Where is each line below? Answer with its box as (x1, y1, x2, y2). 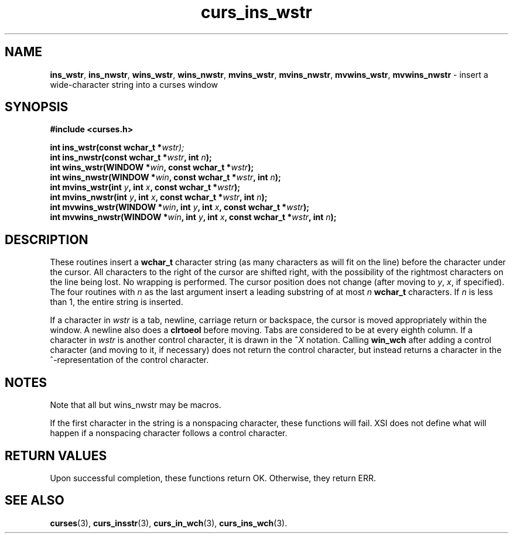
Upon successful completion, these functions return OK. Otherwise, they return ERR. (50, 472, 377, 483)
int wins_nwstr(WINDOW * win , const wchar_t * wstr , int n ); (50, 172, 281, 183)
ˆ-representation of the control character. (50, 355, 209, 365)
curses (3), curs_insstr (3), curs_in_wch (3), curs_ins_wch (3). (50, 518, 288, 528)
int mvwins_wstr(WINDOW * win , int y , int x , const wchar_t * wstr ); (50, 202, 309, 213)
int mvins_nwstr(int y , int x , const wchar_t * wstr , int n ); (50, 192, 268, 203)
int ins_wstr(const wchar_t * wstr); (50, 142, 184, 153)
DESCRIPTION (5, 232, 88, 247)
